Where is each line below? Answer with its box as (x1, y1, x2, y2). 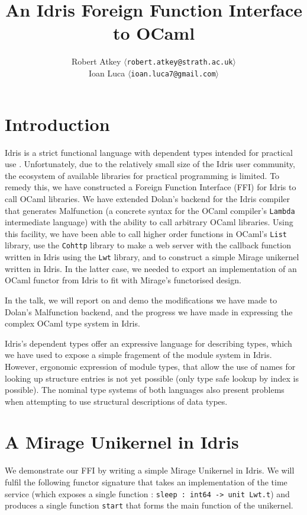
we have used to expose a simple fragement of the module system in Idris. (5, 348, 272, 361)
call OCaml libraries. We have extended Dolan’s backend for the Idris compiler (5, 192, 290, 204)
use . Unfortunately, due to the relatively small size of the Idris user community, (5, 158, 295, 170)
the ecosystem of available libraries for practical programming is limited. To (5, 169, 280, 181)
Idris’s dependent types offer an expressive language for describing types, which (5, 337, 292, 349)
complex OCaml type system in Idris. (5, 317, 140, 330)
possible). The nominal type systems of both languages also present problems (5, 383, 285, 396)
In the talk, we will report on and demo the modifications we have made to (5, 293, 277, 306)
